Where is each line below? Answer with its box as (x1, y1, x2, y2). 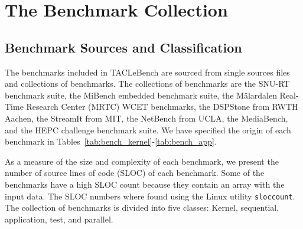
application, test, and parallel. (5, 212, 113, 225)
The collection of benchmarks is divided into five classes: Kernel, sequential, (5, 201, 279, 214)
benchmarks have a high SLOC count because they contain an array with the (5, 178, 285, 190)
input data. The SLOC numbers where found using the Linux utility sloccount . (5, 189, 295, 202)
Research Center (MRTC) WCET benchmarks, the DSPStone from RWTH (26, 100, 298, 113)
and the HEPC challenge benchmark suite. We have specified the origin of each (5, 123, 291, 136)
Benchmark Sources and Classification (5, 38, 242, 56)
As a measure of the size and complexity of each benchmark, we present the (5, 155, 279, 167)
